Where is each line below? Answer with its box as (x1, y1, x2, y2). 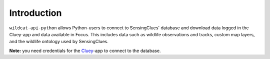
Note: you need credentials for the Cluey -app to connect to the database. (9, 48, 161, 54)
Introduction (9, 7, 62, 18)
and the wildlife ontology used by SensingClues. (9, 39, 108, 45)
